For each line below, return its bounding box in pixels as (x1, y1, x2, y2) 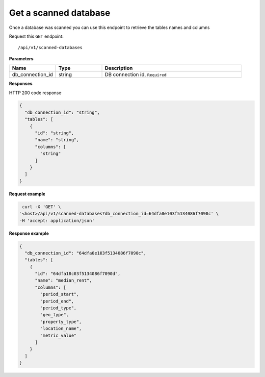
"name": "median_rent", (35, 277, 92, 283)
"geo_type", (40, 312, 69, 318)
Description (105, 65, 133, 72)
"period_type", (40, 305, 77, 311)
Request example (9, 191, 46, 197)
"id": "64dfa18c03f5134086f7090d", (35, 271, 121, 276)
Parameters (9, 55, 34, 61)
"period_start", (40, 292, 79, 297)
